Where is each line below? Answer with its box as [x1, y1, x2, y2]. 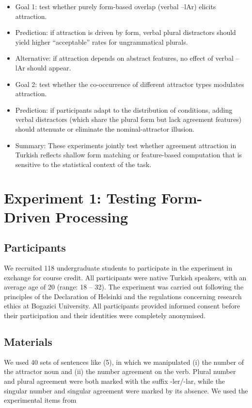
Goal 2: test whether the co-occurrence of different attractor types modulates [15, 79, 244, 89]
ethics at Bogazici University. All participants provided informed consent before [4, 301, 240, 311]
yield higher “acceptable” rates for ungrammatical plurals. [15, 36, 188, 47]
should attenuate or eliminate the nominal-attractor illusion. [15, 123, 195, 134]
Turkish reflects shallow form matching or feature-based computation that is [15, 150, 242, 160]
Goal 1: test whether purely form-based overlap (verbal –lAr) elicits [15, 1, 216, 11]
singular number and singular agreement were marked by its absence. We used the [4, 385, 248, 395]
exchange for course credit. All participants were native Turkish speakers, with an [4, 272, 247, 282]
